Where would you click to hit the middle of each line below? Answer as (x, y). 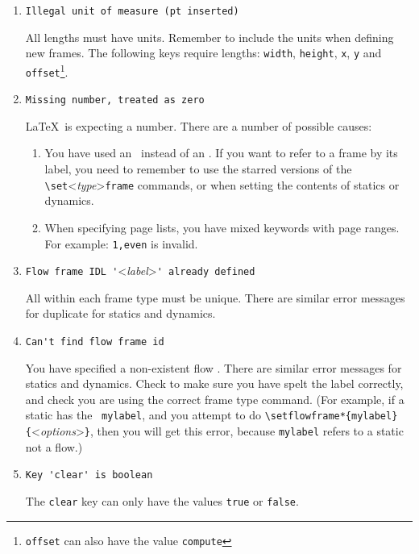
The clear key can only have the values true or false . (162, 501)
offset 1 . (47, 70)
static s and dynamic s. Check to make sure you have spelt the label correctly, (214, 383)
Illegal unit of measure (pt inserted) (132, 11)
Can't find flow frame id (95, 342)
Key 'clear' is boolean (89, 475)
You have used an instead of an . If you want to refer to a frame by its (221, 153)
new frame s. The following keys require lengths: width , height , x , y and (203, 53)
